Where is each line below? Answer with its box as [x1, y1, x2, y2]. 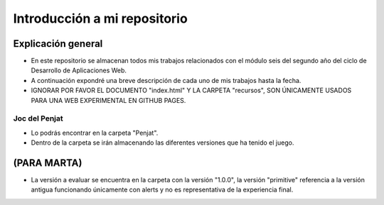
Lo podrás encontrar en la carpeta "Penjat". [31, 128, 159, 137]
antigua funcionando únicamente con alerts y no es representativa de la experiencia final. [31, 185, 294, 194]
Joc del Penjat [13, 113, 63, 123]
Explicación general [13, 38, 103, 50]
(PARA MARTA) [13, 157, 82, 169]
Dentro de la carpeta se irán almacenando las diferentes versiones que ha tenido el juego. [31, 138, 294, 147]
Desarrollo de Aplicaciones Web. [31, 66, 127, 74]
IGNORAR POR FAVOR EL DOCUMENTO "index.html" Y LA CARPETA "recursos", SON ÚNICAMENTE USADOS [31, 86, 352, 95]
